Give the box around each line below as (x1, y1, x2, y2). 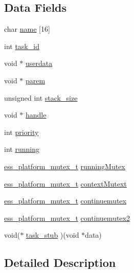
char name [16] (4, 24, 50, 34)
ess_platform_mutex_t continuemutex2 (4, 212, 130, 223)
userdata (26, 58, 53, 69)
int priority (4, 126, 39, 137)
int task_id (4, 40, 39, 51)
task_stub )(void (26, 230, 79, 240)
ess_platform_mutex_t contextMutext (4, 178, 127, 189)
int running (4, 144, 39, 154)
